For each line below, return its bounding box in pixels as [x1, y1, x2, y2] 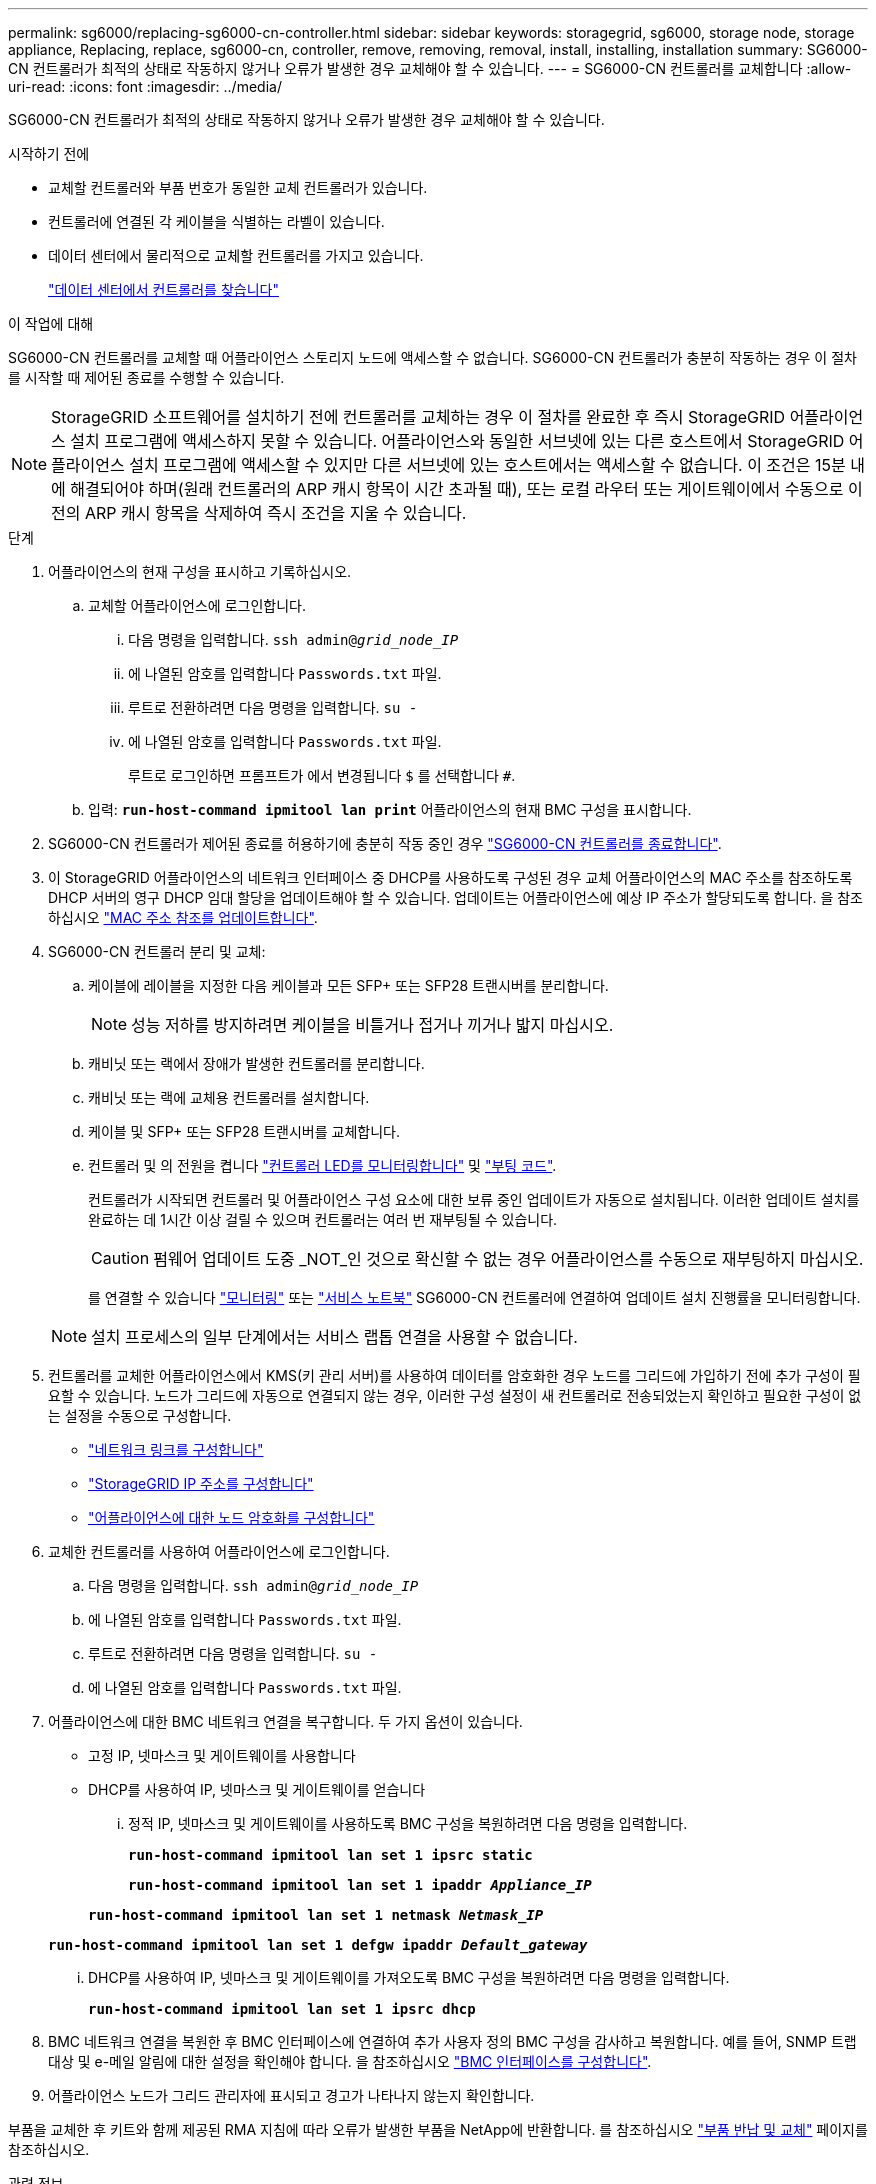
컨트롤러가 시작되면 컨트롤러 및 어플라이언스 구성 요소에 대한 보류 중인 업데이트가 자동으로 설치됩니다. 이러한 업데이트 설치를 [88, 1191, 860, 1208]
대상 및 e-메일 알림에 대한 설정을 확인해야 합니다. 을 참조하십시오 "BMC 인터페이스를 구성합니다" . [48, 2053, 652, 2070]
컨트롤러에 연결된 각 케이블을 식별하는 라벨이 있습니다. [48, 213, 385, 230]
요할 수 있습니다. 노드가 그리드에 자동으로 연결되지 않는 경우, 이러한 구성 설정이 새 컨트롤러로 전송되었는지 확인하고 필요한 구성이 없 [48, 1387, 862, 1404]
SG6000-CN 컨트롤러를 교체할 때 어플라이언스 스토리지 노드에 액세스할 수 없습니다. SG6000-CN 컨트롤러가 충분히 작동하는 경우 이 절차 [8, 349, 857, 366]
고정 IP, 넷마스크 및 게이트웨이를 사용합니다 [88, 1747, 356, 1764]
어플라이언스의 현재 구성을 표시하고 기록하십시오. [48, 563, 352, 580]
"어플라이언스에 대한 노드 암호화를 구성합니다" [88, 1509, 375, 1526]
